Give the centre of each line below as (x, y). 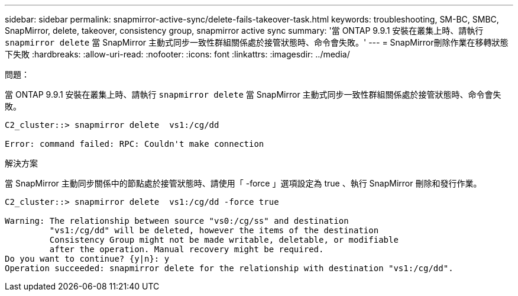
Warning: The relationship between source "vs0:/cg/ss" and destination (177, 221)
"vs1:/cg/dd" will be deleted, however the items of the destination (214, 230)
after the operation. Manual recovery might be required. (187, 249)
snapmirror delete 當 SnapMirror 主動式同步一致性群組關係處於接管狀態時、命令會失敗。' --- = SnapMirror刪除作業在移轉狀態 (257, 42)
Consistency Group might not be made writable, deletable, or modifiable (224, 240)
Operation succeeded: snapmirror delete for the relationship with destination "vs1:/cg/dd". (229, 268)
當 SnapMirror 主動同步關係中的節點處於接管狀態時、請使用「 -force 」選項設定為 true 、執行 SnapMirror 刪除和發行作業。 (243, 183)
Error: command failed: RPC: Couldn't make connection (135, 144)
